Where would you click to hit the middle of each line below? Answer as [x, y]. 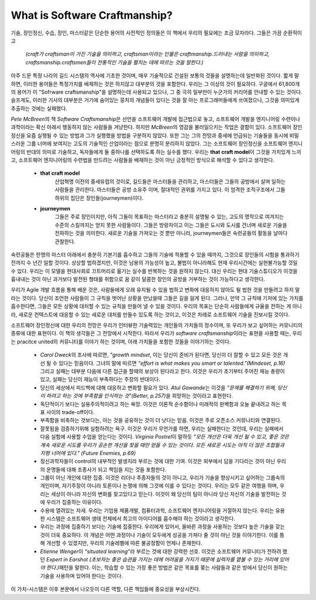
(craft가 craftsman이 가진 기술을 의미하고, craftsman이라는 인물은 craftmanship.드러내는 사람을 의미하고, [147, 54]
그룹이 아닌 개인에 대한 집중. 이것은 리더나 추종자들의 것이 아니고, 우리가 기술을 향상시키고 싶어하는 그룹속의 [162, 478]
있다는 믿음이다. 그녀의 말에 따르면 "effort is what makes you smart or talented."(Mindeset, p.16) [172, 363]
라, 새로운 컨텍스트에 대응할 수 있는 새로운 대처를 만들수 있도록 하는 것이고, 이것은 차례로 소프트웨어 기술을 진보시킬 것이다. [150, 314]
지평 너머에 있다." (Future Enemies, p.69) [88, 453]
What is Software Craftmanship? [92, 15]
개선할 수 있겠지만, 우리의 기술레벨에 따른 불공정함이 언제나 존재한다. [124, 543]
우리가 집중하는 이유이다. [74, 502]
